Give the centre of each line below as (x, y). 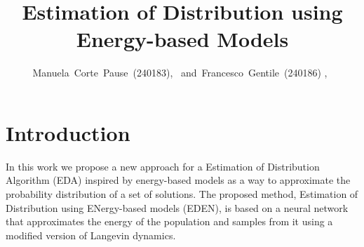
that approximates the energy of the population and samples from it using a (169, 221)
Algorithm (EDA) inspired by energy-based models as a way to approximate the (178, 180)
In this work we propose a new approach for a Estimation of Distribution (163, 166)
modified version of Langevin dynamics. (91, 235)
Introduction (68, 132)
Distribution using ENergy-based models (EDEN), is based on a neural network (177, 207)
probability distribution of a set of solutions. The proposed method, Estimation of (182, 194)
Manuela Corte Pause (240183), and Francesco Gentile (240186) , (180, 73)
